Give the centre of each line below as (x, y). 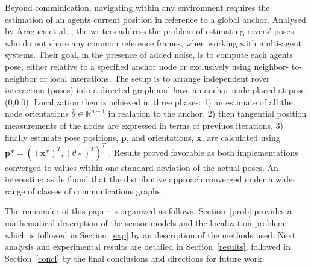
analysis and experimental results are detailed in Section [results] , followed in (148, 246)
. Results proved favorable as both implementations (203, 152)
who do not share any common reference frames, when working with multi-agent (153, 42)
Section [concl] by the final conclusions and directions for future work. (135, 258)
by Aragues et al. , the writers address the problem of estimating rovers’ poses (149, 31)
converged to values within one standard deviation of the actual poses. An (142, 167)
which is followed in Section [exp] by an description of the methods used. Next (150, 234)
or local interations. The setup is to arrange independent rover (155, 78)
